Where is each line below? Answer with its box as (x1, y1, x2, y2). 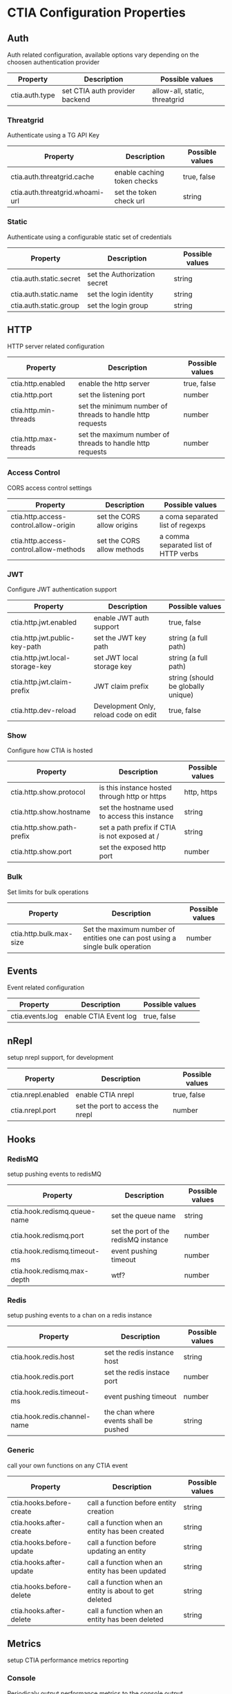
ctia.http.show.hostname (10, 807, 91, 817)
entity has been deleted (87, 1615, 164, 1624)
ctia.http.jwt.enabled (10, 618, 77, 627)
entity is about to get (87, 1586, 154, 1595)
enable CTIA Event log (64, 1011, 137, 1021)
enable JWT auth (93, 613, 150, 622)
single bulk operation (82, 942, 152, 951)
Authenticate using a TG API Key (7, 131, 100, 140)
